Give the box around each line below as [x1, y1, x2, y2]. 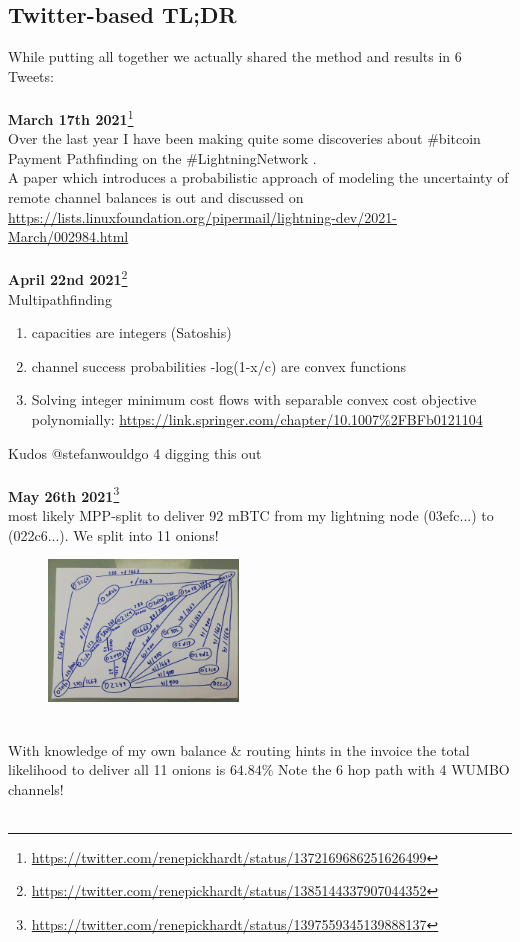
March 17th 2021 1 [8, 105, 134, 129]
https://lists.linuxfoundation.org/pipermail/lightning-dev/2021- [8, 206, 397, 227]
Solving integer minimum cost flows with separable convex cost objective [31, 389, 477, 410]
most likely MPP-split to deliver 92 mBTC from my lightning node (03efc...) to [8, 505, 494, 526]
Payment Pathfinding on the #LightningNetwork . [8, 147, 317, 168]
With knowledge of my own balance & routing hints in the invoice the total [8, 739, 470, 760]
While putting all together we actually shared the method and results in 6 [8, 46, 462, 67]
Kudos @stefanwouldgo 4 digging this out [8, 442, 262, 463]
